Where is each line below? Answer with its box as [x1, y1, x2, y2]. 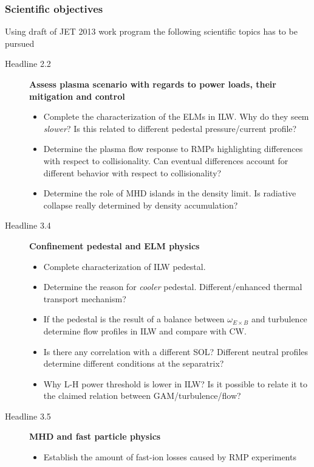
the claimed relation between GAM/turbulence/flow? [43, 389, 241, 402]
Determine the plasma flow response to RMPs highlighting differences [43, 142, 303, 155]
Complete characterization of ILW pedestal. [43, 260, 206, 272]
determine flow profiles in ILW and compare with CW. [43, 324, 247, 337]
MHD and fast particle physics [29, 430, 161, 443]
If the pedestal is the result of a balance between [43, 313, 225, 325]
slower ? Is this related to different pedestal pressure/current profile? [43, 122, 297, 134]
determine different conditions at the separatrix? [43, 357, 224, 370]
